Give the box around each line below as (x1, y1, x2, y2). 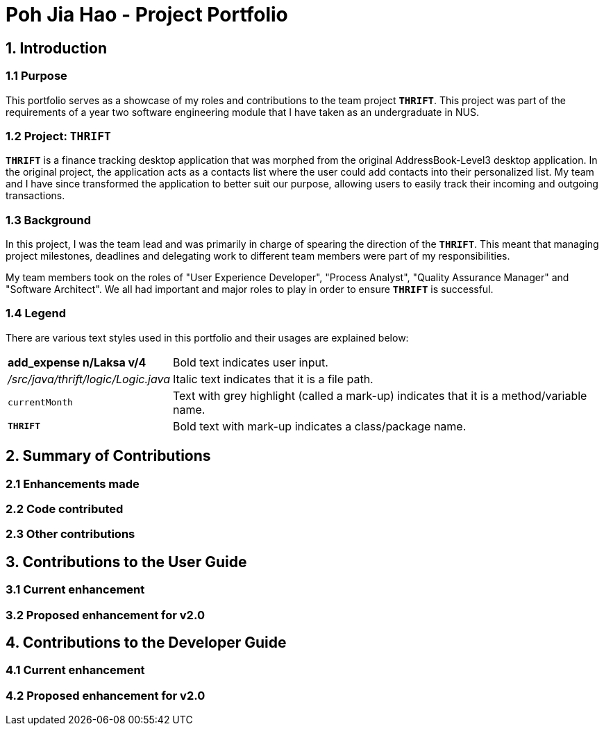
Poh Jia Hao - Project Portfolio (6, 3, 288, 26)
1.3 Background (6, 212, 91, 227)
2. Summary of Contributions (6, 447, 211, 465)
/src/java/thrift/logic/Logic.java (8, 371, 170, 386)
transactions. (6, 190, 65, 202)
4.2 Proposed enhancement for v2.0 (6, 688, 205, 703)
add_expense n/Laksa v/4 (8, 355, 146, 369)
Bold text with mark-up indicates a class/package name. (172, 419, 467, 433)
